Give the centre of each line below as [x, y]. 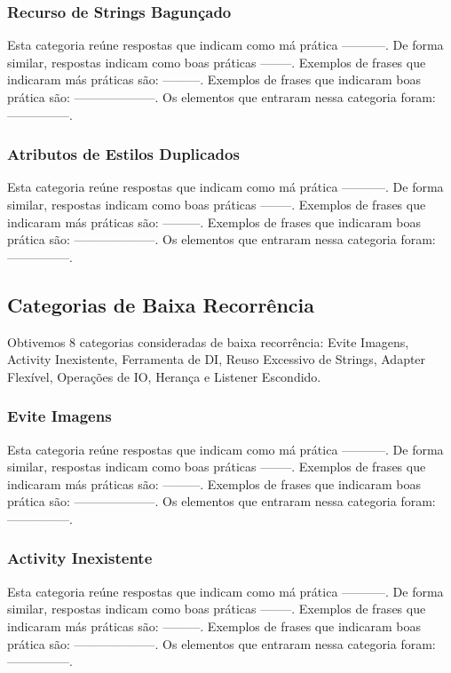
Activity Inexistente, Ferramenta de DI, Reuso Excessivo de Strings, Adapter [217, 359]
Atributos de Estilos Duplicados [123, 154]
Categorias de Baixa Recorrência [161, 304]
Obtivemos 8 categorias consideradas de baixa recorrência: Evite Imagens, [208, 341]
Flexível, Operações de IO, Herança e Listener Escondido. [164, 376]
